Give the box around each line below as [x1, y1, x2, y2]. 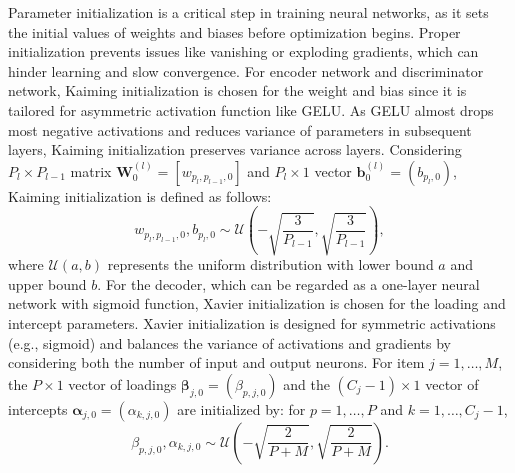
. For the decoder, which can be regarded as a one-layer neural [97, 273, 480, 294]
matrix [70, 160, 112, 181]
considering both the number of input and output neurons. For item [8, 352, 425, 373]
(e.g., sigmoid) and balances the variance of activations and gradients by [8, 332, 451, 353]
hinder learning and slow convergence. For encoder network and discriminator [8, 60, 484, 81]
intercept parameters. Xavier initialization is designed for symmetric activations [8, 313, 496, 334]
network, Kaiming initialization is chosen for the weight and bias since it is [8, 80, 467, 101]
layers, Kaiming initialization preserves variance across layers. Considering [8, 139, 462, 160]
